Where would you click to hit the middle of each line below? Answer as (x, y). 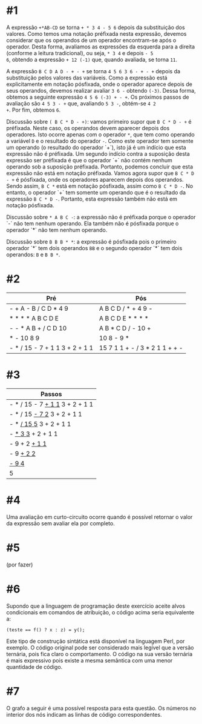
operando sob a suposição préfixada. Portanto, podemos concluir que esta (100, 167)
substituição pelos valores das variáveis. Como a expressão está (87, 78)
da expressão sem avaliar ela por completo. (60, 523)
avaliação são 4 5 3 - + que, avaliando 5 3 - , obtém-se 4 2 (81, 103)
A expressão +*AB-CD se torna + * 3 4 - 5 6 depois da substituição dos (96, 27)
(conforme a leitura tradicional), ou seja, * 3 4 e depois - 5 (80, 53)
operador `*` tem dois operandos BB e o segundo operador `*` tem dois (94, 248)
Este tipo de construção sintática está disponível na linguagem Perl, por (96, 641)
